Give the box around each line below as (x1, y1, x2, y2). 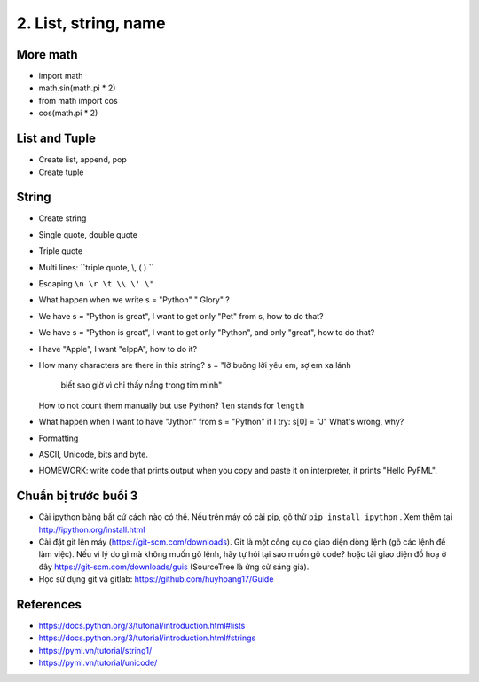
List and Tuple (16, 131, 97, 146)
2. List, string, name (16, 13, 166, 33)
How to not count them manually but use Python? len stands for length (38, 400, 305, 411)
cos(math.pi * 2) (38, 107, 98, 119)
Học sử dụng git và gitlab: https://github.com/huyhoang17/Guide (38, 574, 274, 584)
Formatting (38, 433, 79, 443)
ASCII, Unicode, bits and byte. (38, 449, 148, 459)
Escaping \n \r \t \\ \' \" (38, 278, 154, 288)
